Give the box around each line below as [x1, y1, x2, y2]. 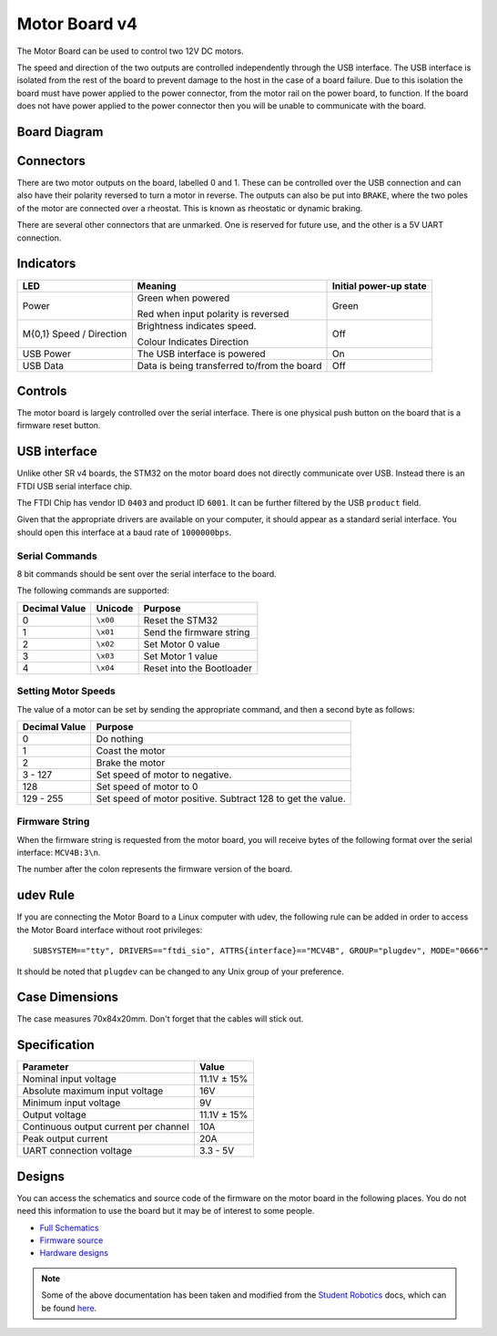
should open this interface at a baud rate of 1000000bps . [16, 527, 232, 538]
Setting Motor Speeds [16, 684, 116, 697]
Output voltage [22, 1108, 86, 1121]
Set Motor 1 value [143, 650, 218, 663]
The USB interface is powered [137, 347, 266, 360]
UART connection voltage [22, 1145, 133, 1157]
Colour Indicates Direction [137, 335, 249, 348]
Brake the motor [96, 756, 166, 769]
